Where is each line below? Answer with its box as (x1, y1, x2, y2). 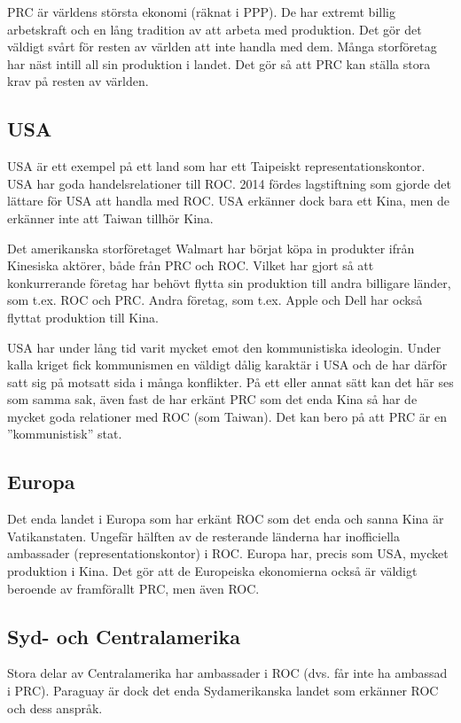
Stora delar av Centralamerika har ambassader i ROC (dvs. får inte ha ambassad (7, 664, 448, 682)
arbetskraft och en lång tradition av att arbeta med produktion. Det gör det (7, 19, 422, 38)
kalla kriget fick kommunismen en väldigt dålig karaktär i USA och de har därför (7, 355, 448, 374)
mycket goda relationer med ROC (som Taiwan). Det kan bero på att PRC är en (7, 407, 448, 425)
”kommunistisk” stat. (7, 424, 122, 443)
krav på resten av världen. (7, 72, 149, 90)
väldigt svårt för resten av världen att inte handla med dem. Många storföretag (7, 37, 437, 56)
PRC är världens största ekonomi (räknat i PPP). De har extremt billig (7, 3, 395, 20)
